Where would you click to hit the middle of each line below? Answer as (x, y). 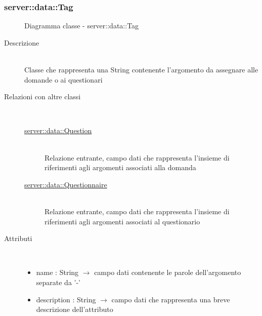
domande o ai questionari (63, 79)
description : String (66, 299)
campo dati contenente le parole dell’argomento (168, 272)
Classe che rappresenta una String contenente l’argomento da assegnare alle (141, 69)
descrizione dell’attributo (75, 309)
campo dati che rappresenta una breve (171, 299)
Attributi (18, 238)
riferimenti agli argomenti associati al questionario (122, 221)
